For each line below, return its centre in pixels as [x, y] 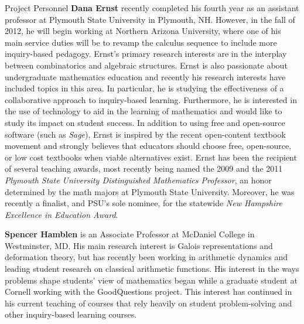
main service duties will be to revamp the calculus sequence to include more [141, 42]
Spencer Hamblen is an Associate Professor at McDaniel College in [130, 234]
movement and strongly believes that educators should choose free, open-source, [148, 146]
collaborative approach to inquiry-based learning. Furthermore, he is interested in [151, 99]
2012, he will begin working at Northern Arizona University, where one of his [143, 31]
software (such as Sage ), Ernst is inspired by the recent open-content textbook [145, 134]
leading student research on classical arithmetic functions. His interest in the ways [152, 269]
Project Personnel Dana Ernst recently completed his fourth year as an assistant [152, 8]
